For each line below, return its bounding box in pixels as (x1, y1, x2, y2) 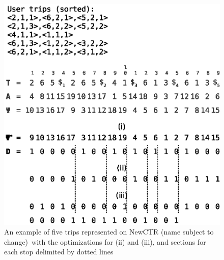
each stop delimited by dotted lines (4, 246, 114, 257)
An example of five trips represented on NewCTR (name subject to (4, 226, 214, 237)
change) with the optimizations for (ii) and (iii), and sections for (4, 236, 206, 247)
